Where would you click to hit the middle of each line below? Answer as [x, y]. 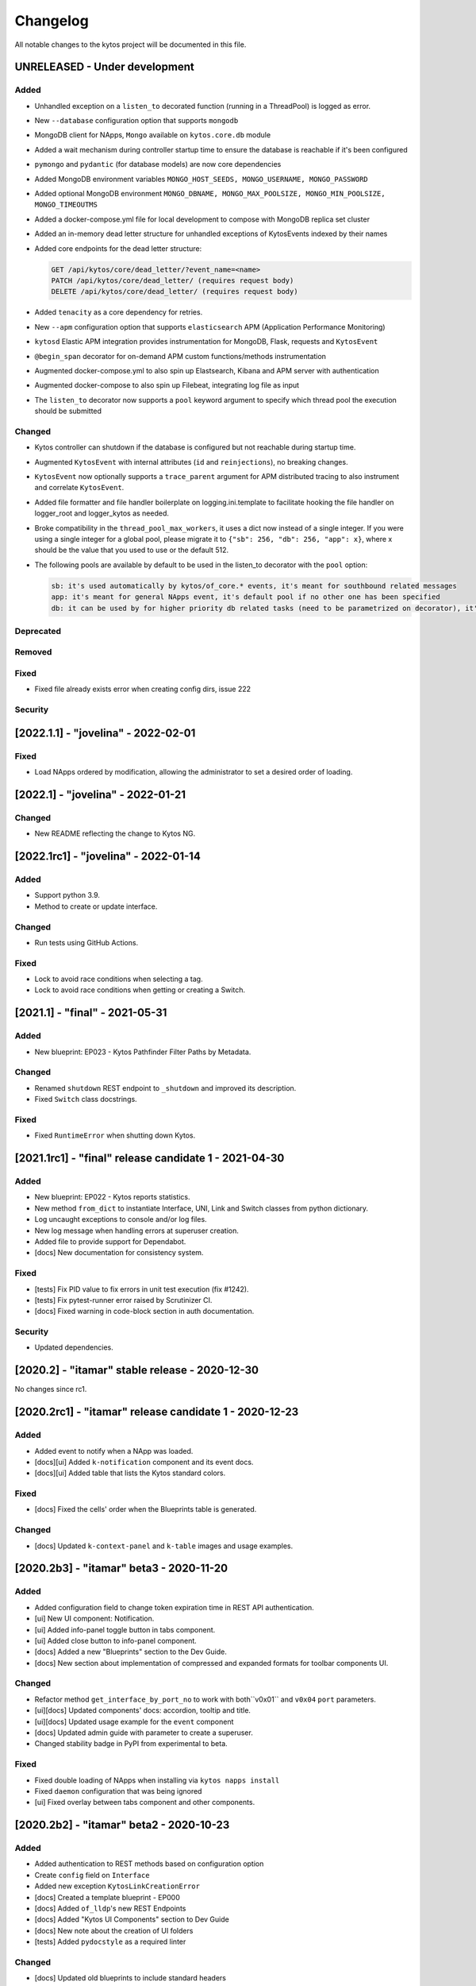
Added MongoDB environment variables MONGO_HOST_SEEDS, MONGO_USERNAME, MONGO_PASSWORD [201, 179]
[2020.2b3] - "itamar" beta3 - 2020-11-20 [121, 1569]
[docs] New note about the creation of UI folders [114, 1930]
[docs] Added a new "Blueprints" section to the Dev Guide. [131, 1652]
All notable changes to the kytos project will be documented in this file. [131, 44]
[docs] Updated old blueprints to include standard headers [130, 1978]
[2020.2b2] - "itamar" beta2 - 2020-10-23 [122, 1825]
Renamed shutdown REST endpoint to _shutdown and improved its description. [165, 1088]
